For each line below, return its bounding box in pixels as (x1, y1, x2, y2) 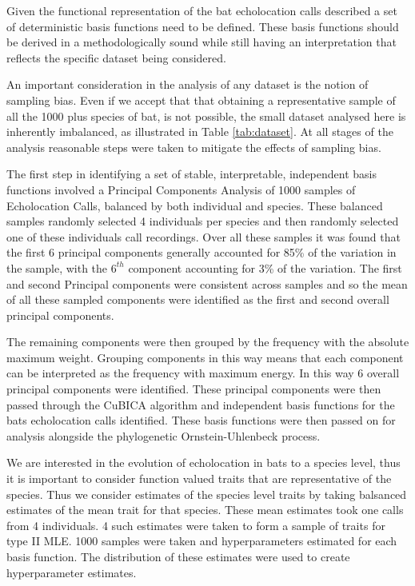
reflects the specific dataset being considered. (6, 49, 226, 66)
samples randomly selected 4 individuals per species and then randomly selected (6, 213, 399, 229)
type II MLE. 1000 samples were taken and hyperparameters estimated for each (6, 532, 397, 549)
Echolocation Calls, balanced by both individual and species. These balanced (6, 197, 383, 213)
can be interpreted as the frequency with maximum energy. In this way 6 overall (6, 365, 400, 381)
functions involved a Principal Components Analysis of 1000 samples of (6, 181, 356, 197)
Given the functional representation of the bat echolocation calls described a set (6, 2, 397, 18)
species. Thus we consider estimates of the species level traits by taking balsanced (6, 485, 407, 502)
